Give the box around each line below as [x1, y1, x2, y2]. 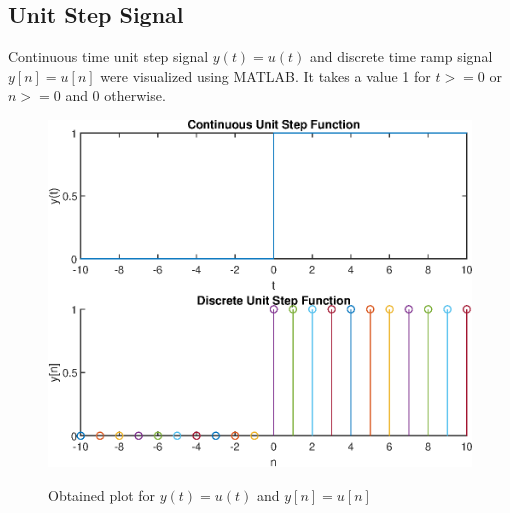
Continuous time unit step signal [8, 46, 209, 67]
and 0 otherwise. [65, 85, 166, 106]
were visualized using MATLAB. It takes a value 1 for [100, 65, 431, 86]
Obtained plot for [48, 484, 156, 505]
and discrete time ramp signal [310, 46, 493, 67]
